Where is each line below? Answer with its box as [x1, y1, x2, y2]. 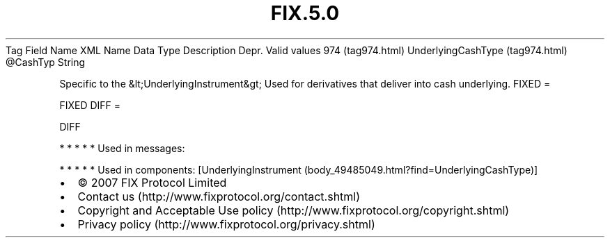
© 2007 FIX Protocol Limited [77, 175, 227, 190]
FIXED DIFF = [59, 99, 121, 111]
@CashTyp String [6, 56, 86, 68]
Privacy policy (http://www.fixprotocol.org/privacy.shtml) [77, 217, 375, 231]
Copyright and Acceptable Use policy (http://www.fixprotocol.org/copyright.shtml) [77, 203, 510, 217]
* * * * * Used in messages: [59, 142, 185, 154]
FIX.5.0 [270, 1, 340, 25]
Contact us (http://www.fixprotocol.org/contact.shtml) [77, 189, 361, 203]
